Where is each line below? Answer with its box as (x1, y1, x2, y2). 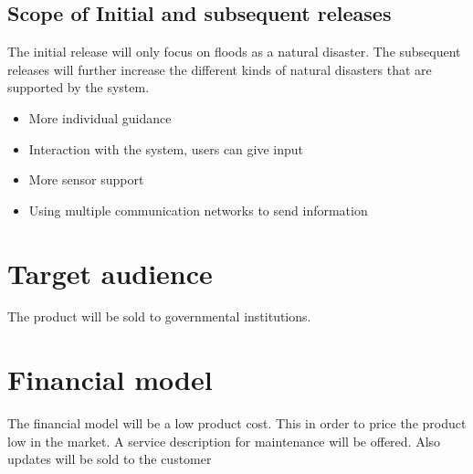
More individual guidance (28, 108, 172, 127)
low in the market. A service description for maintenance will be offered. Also (7, 431, 441, 450)
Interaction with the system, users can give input (28, 139, 303, 158)
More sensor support (28, 170, 144, 189)
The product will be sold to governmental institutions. (7, 307, 311, 326)
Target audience (7, 254, 213, 291)
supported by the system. (7, 78, 150, 97)
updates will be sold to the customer (7, 449, 212, 469)
